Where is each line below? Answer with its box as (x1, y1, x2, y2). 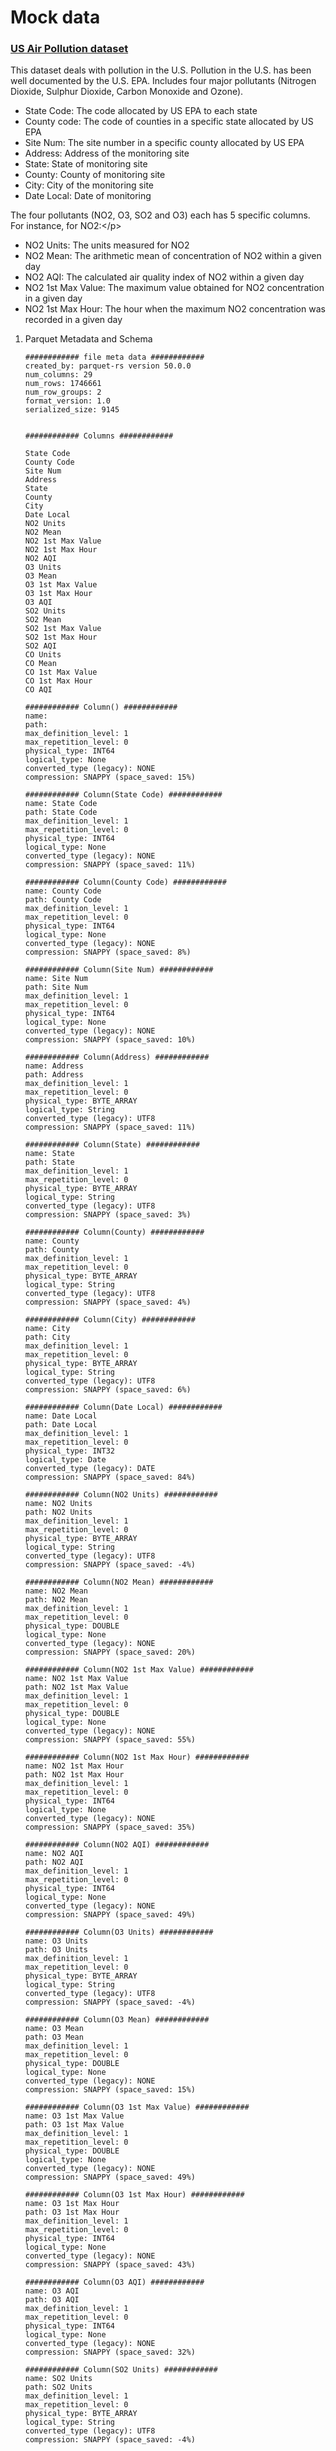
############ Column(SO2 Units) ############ (24, 2365, 218, 2375)
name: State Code (24, 799, 98, 809)
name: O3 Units (24, 1936, 89, 1946)
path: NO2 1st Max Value (24, 1682, 129, 1693)
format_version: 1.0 (24, 396, 111, 406)
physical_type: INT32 (24, 1446, 115, 1456)
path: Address (24, 1070, 84, 1080)
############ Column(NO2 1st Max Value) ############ (24, 1665, 254, 1675)
